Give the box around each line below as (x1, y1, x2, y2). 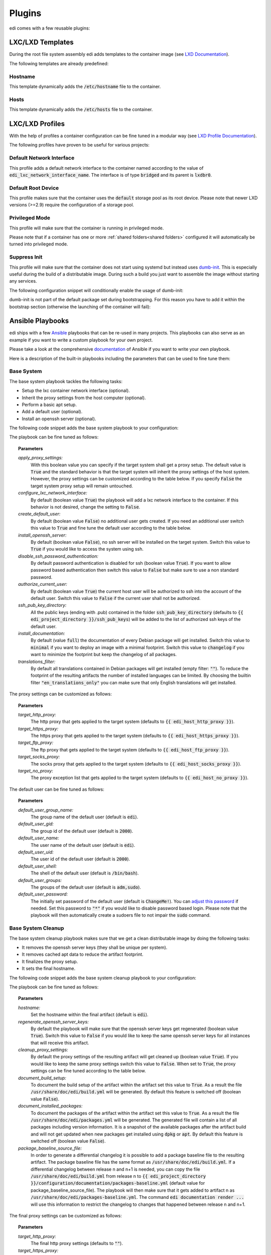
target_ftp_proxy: (18, 739, 54, 745)
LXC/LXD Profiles (9, 119, 65, 128)
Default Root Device (9, 184, 59, 191)
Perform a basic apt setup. (22, 402, 77, 408)
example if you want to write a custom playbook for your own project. (9, 337, 153, 343)
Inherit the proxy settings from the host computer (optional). (22, 395, 146, 401)
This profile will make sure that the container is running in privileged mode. (9, 225, 164, 231)
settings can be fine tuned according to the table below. (31, 1068, 146, 1074)
